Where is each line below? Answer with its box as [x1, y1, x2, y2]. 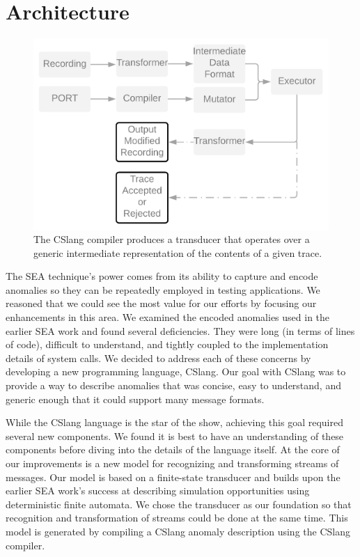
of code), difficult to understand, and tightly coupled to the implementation [6, 337, 329, 352]
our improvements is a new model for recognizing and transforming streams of [6, 456, 339, 470]
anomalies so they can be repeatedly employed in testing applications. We [6, 282, 320, 297]
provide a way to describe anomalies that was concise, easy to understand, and [6, 378, 341, 393]
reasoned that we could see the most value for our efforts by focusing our [6, 296, 317, 311]
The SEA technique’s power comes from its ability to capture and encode [6, 269, 318, 283]
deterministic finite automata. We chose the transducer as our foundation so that [6, 496, 352, 511]
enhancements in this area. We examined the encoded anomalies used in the [6, 310, 330, 324]
